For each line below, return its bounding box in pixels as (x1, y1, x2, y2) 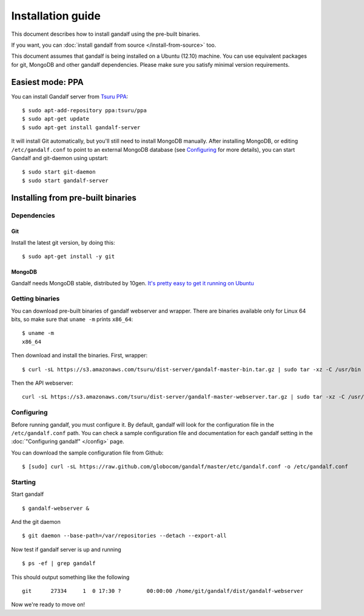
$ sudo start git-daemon (22, 169, 96, 175)
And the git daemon (11, 518, 61, 525)
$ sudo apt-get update (22, 115, 90, 123)
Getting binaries (11, 294, 60, 303)
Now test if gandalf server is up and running (11, 546, 121, 553)
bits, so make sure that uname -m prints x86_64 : (11, 316, 133, 323)
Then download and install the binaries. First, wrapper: (11, 352, 148, 359)
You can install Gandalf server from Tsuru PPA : (11, 93, 129, 100)
